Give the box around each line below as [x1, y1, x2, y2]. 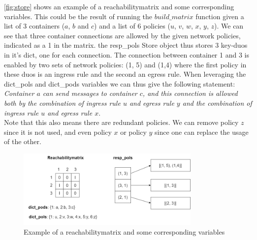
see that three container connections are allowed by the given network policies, [4, 30, 241, 40]
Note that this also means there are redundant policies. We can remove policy [4, 117, 239, 127]
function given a [195, 11, 244, 21]
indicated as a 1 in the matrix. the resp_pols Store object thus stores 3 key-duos [4, 40, 248, 50]
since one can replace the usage [155, 126, 249, 137]
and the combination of [182, 97, 252, 108]
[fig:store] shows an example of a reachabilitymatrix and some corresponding [4, 1, 234, 11]
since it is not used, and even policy [4, 126, 112, 137]
